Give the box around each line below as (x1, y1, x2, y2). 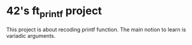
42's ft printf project (6, 4, 102, 20)
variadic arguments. (6, 32, 56, 39)
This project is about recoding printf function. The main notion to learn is (6, 25, 187, 33)
